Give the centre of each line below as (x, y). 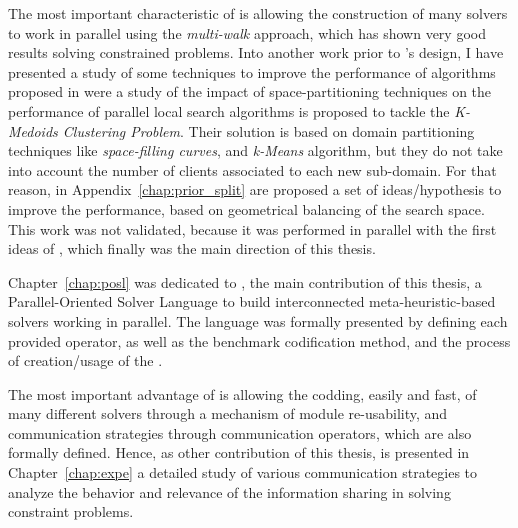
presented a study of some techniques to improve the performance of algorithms (252, 71)
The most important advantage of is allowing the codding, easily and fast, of (242, 393)
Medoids (33, 130)
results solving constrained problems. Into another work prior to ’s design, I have (256, 52)
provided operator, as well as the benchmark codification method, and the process (259, 340)
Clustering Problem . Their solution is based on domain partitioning (268, 130)
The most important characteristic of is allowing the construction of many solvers (258, 13)
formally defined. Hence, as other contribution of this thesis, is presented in (239, 452)
